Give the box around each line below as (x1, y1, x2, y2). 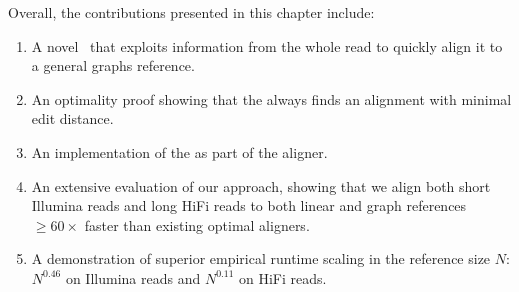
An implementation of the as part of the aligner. (31, 141, 328, 162)
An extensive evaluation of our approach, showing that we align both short (31, 175, 491, 196)
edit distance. (31, 108, 114, 129)
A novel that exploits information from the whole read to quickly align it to (31, 35, 503, 56)
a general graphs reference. (31, 55, 195, 76)
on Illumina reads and (65, 267, 201, 288)
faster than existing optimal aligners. (84, 214, 310, 235)
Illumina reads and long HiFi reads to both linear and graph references (31, 195, 467, 216)
